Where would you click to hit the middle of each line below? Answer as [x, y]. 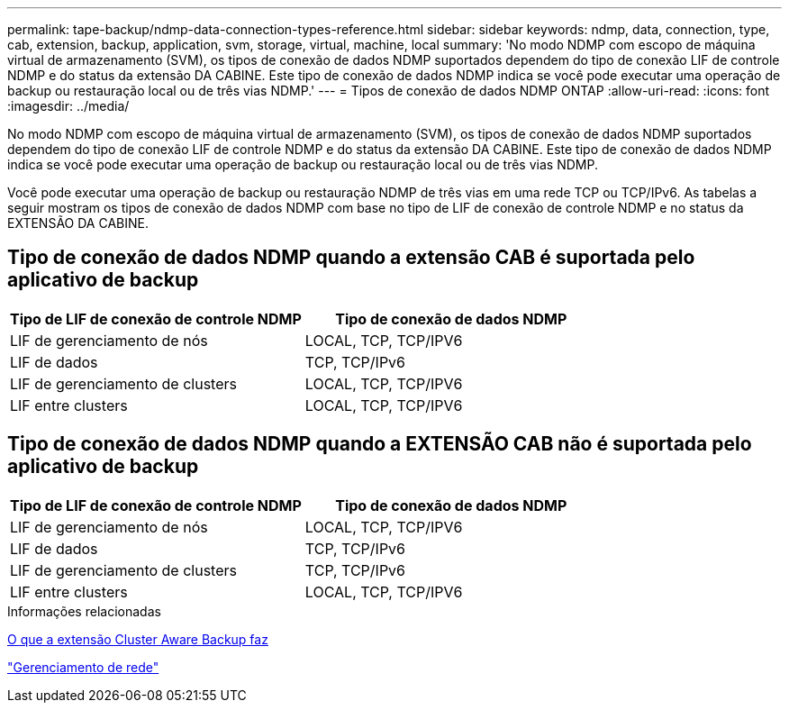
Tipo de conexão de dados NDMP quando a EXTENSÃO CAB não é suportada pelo [380, 444]
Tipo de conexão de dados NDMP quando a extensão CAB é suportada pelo [351, 258]
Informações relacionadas [84, 611]
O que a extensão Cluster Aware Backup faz [138, 639]
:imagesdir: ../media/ [68, 106]
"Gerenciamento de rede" [83, 667]
